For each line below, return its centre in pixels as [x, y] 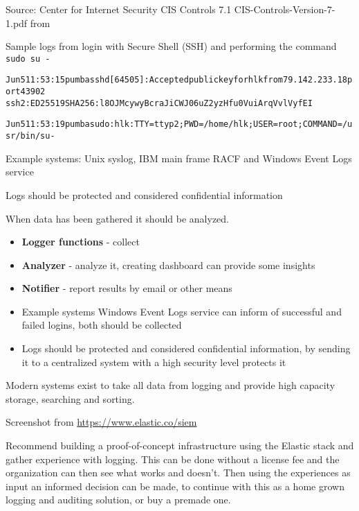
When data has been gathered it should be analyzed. [117, 218]
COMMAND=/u [328, 124]
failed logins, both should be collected [102, 325]
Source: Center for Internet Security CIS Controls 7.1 [119, 9]
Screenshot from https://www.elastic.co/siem [101, 422]
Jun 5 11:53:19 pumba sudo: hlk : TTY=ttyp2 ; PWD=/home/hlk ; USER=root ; [154, 124]
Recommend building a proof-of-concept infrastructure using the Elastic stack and [180, 445]
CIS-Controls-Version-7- [285, 9]
